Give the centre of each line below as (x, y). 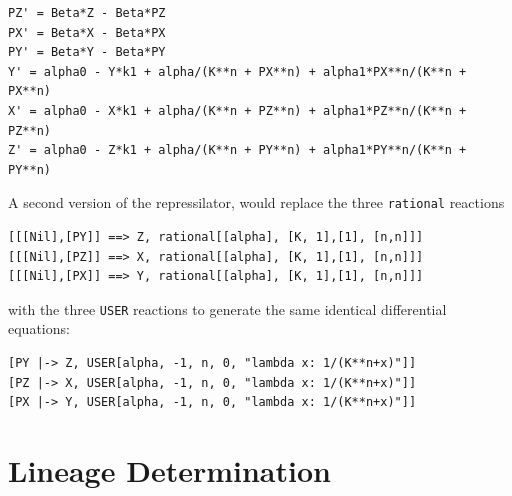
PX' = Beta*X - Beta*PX (87, 32)
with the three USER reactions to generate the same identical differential (227, 308)
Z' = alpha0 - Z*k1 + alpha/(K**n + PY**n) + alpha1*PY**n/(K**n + (237, 150)
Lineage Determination (169, 470)
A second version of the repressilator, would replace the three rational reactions (256, 202)
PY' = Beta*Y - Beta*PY (87, 52)
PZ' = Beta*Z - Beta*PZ (87, 13)
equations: (39, 328)
